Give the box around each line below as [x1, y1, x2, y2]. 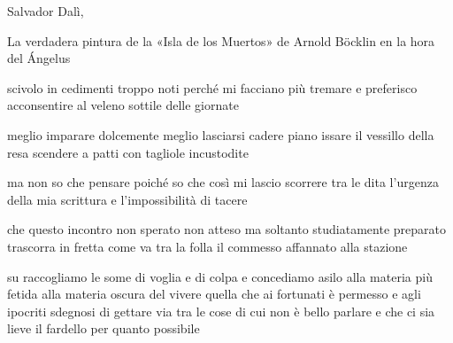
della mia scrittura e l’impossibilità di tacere [7, 190, 248, 208]
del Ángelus [7, 49, 71, 67]
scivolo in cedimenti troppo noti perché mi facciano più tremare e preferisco [7, 78, 418, 97]
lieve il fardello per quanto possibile [7, 319, 200, 338]
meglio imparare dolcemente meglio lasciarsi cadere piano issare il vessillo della [7, 125, 434, 144]
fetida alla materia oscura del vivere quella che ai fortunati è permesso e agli [7, 285, 421, 303]
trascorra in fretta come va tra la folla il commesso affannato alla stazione [7, 237, 408, 255]
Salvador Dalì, [7, 2, 84, 19]
